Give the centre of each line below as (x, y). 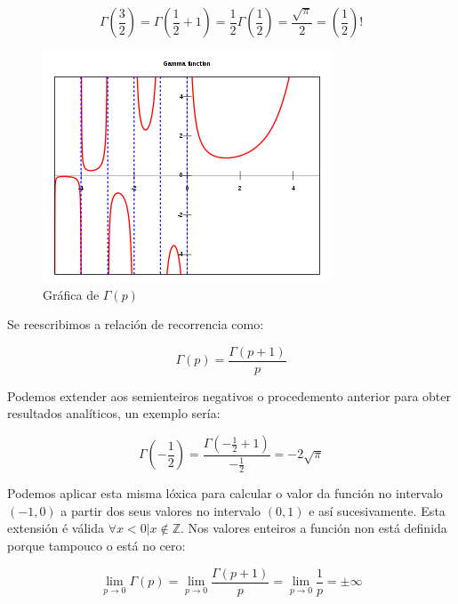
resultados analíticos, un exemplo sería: (114, 413)
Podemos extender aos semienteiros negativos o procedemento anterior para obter (229, 395)
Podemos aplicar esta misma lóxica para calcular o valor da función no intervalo (225, 493)
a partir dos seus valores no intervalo (161, 510)
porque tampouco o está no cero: (96, 546)
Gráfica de (71, 294)
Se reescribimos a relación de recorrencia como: (136, 324)
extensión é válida (56, 528)
